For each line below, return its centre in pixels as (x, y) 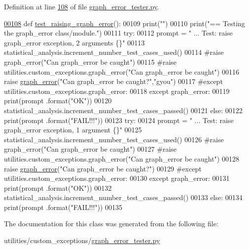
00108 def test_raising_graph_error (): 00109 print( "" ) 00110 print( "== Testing (124, 23)
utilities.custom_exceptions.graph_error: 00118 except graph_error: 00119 (117, 91)
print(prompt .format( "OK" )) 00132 (58, 187)
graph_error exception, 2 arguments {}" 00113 (74, 42)
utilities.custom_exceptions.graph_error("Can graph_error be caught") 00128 (122, 158)
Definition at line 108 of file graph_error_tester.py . (82, 6)
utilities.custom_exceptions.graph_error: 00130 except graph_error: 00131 (117, 178)
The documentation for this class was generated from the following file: (111, 224)
